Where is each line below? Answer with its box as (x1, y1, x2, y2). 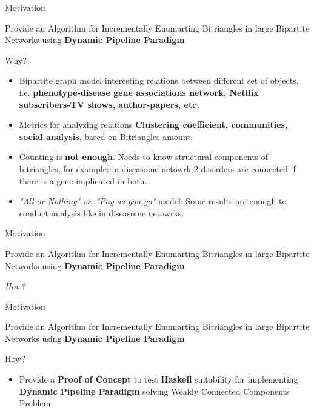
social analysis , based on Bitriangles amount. (19, 130, 193, 142)
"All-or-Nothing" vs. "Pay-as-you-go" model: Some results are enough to (19, 195, 287, 207)
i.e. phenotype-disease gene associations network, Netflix (19, 85, 259, 98)
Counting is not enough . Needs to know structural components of (19, 150, 269, 163)
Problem (19, 396, 51, 409)
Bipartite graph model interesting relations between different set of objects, (19, 74, 299, 87)
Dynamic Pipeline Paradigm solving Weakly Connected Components (19, 384, 290, 397)
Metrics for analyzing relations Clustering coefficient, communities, (19, 118, 288, 131)
